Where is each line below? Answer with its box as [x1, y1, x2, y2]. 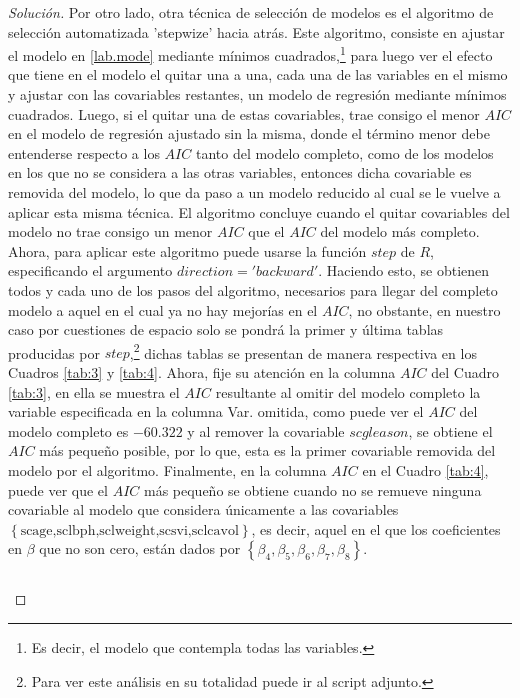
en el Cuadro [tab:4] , [362, 459, 489, 480]
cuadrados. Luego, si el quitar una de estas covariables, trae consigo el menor [8, 103, 480, 124]
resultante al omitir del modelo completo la [215, 381, 481, 402]
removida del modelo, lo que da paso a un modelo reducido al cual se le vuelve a [8, 182, 501, 202]
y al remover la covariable [187, 420, 345, 441]
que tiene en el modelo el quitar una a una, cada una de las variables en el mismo [8, 64, 508, 85]
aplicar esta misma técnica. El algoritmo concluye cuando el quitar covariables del [8, 201, 510, 222]
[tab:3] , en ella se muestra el [8, 381, 180, 402]
